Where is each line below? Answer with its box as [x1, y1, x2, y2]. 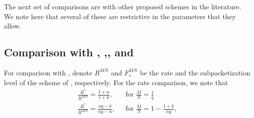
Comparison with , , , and [4, 45, 134, 60]
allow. [4, 21, 22, 31]
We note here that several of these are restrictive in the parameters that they [4, 11, 236, 21]
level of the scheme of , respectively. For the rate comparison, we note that [4, 77, 228, 87]
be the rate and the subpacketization [140, 67, 251, 77]
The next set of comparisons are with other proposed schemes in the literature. [4, 1, 241, 11]
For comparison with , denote [4, 67, 93, 77]
